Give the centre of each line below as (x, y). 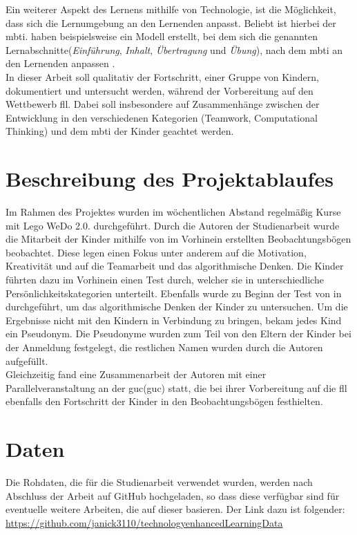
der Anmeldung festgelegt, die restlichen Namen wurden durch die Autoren (164, 347)
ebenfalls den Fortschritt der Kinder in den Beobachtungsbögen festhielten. (164, 401)
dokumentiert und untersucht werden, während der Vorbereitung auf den (160, 90)
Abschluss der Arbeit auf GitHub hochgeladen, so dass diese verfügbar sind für (173, 495)
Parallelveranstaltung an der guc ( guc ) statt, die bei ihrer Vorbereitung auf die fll (176, 387)
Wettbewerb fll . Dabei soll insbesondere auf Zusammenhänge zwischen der (163, 104)
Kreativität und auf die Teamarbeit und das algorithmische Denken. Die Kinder (175, 266)
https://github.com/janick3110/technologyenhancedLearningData (144, 522)
